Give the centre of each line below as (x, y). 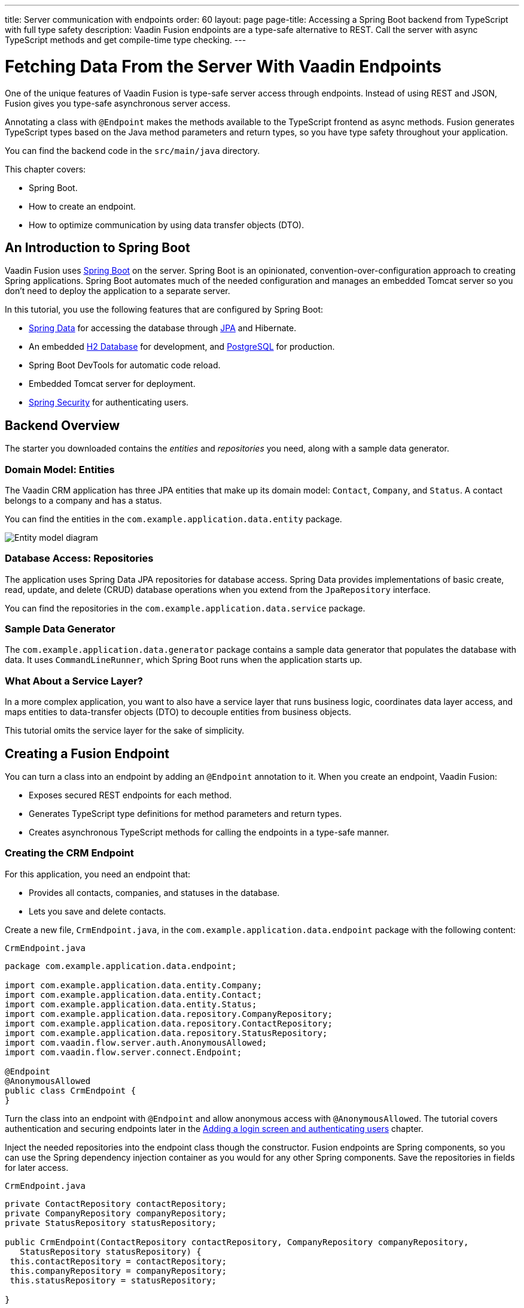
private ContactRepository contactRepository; (116, 1203)
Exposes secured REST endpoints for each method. (130, 795)
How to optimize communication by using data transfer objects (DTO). (167, 225)
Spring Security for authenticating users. (109, 402)
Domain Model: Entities (60, 469)
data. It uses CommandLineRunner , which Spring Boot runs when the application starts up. (184, 660)
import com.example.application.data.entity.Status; (131, 1004)
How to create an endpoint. (82, 206)
